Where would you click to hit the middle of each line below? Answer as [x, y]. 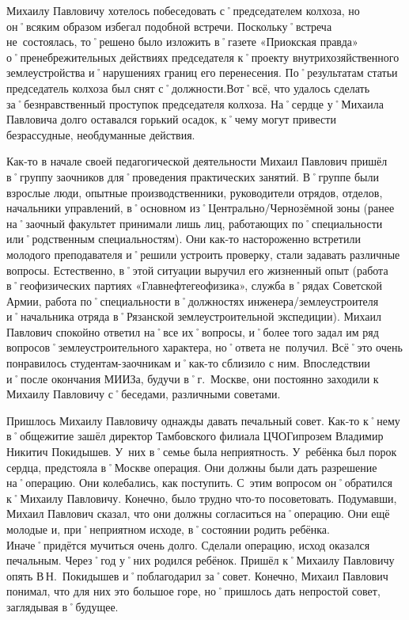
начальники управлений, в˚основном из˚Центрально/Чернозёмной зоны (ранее [201, 208]
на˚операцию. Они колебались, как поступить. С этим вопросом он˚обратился [199, 483]
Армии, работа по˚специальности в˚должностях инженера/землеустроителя [193, 300]
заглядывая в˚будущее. [62, 606]
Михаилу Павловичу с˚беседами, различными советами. [144, 394]
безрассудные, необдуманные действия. [101, 134]
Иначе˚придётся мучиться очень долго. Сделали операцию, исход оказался [188, 544]
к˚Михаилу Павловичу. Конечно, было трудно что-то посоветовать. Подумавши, [202, 498]
